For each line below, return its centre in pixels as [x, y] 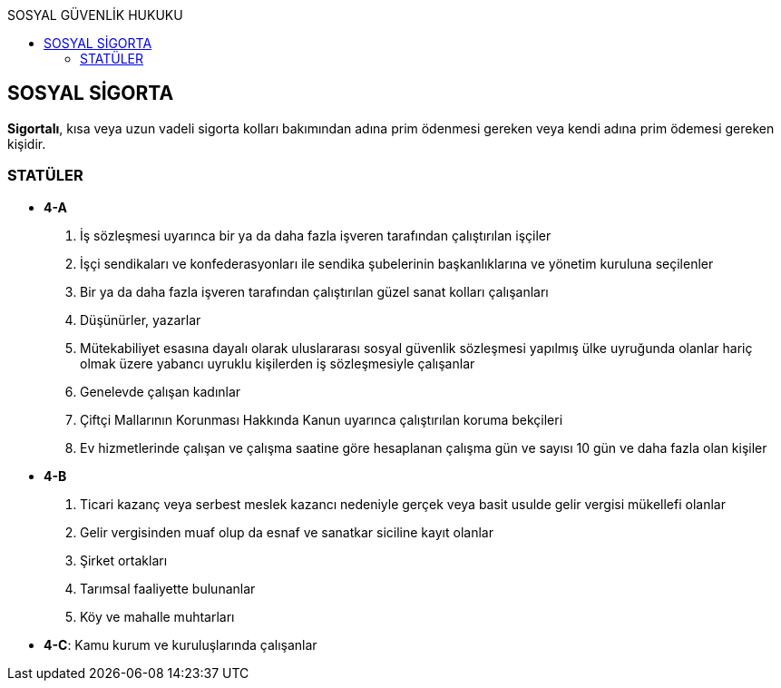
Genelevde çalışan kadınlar [161, 391]
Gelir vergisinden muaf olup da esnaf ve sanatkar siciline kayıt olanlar [287, 532]
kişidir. [27, 143]
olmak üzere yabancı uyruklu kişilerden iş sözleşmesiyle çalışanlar [278, 363]
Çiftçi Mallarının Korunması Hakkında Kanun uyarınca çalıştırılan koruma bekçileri [322, 419]
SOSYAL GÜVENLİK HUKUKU [95, 15]
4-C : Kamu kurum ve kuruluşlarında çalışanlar [181, 644]
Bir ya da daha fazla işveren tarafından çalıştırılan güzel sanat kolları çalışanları [314, 291]
